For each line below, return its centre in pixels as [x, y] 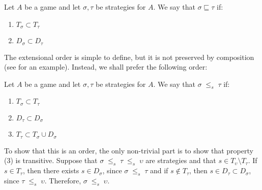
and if [159, 170]
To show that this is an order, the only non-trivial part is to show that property [129, 150]
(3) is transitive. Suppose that [51, 160]
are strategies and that [181, 160]
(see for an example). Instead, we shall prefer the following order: [106, 67]
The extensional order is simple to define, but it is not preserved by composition [129, 57]
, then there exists [51, 170]
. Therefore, [63, 181]
